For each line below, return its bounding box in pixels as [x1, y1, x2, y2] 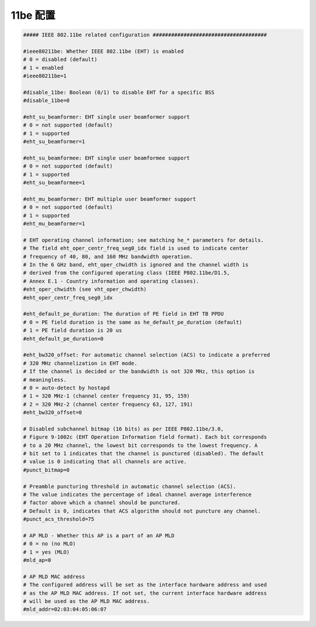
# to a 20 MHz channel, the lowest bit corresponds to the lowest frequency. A [23, 442, 258, 449]
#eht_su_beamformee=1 [23, 179, 85, 186]
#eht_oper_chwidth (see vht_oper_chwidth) [23, 286, 147, 293]
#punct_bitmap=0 [23, 466, 70, 473]
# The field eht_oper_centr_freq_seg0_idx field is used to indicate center [23, 245, 249, 252]
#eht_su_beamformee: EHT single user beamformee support [23, 155, 190, 161]
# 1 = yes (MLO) [23, 548, 70, 555]
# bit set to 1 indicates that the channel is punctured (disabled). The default [23, 450, 265, 457]
